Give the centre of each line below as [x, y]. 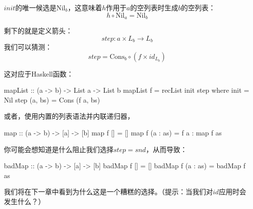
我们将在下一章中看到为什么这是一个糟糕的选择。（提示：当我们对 [108, 192]
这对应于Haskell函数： [39, 73]
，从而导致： [167, 149]
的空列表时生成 [154, 7]
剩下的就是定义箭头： [38, 31]
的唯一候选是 [36, 7]
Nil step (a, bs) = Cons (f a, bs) [52, 99]
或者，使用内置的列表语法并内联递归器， [69, 116]
